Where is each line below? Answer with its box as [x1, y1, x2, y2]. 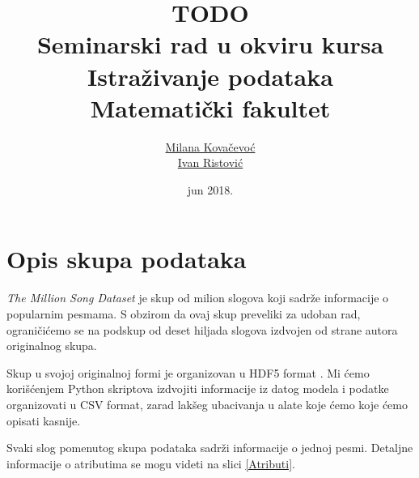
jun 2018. [187, 181, 234, 198]
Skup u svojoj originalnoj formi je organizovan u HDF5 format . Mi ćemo [6, 364, 370, 381]
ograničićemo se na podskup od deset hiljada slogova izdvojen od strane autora [6, 321, 398, 338]
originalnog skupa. [6, 337, 97, 354]
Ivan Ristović [177, 154, 243, 171]
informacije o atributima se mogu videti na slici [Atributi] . [6, 455, 295, 472]
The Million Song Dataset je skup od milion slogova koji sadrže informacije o [6, 289, 389, 306]
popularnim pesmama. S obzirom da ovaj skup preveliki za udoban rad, [6, 305, 361, 322]
